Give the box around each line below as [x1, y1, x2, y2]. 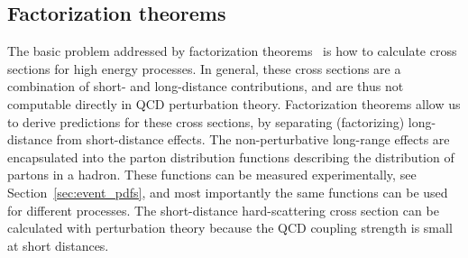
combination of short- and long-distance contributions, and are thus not [7, 77, 404, 96]
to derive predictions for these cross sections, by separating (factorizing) [7, 112, 405, 131]
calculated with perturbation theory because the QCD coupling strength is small [7, 218, 453, 237]
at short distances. [7, 235, 109, 254]
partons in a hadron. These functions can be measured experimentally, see [7, 165, 417, 184]
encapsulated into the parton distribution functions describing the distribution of [7, 147, 454, 166]
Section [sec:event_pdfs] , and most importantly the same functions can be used [7, 182, 448, 201]
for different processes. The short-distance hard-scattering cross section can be [7, 200, 439, 219]
